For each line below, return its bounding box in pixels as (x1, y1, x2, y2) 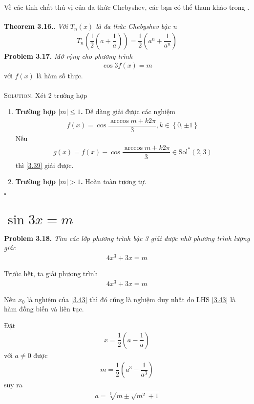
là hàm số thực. (36, 71, 83, 81)
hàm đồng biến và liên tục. (4, 304, 84, 314)
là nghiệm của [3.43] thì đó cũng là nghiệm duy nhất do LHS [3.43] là (27, 294, 236, 304)
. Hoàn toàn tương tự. (81, 176, 147, 187)
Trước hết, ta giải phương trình (4, 268, 98, 279)
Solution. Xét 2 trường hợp (4, 90, 87, 100)
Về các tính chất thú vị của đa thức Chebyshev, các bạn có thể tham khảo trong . (4, 2, 250, 12)
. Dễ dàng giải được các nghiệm (81, 106, 175, 117)
